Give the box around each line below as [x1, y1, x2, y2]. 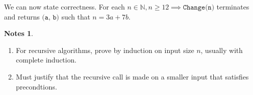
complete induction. [16, 54, 77, 65]
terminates [216, 1, 249, 11]
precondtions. [16, 81, 57, 91]
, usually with [200, 44, 243, 55]
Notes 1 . [4, 28, 33, 38]
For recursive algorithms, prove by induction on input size [16, 44, 194, 55]
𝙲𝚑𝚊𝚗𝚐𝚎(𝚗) [183, 4, 214, 11]
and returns [4, 11, 40, 21]
